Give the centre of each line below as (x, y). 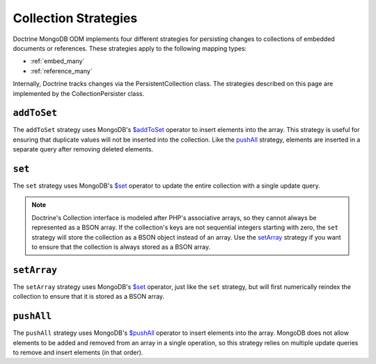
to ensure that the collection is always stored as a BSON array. (121, 247)
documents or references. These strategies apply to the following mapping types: (130, 48)
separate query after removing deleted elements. (83, 149)
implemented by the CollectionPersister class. (79, 93)
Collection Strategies (75, 18)
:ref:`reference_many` (62, 71)
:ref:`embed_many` (57, 61)
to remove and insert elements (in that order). (78, 353)
